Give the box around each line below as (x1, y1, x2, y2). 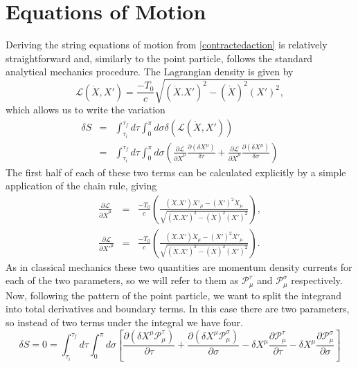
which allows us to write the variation (6, 102, 165, 117)
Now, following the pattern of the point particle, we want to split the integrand (6, 288, 342, 302)
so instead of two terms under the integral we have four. (6, 315, 243, 330)
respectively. (291, 273, 343, 288)
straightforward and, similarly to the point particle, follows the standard (6, 50, 313, 65)
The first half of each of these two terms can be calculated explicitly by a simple (6, 164, 346, 179)
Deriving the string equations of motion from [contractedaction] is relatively (6, 37, 328, 52)
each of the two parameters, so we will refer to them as (6, 273, 239, 288)
